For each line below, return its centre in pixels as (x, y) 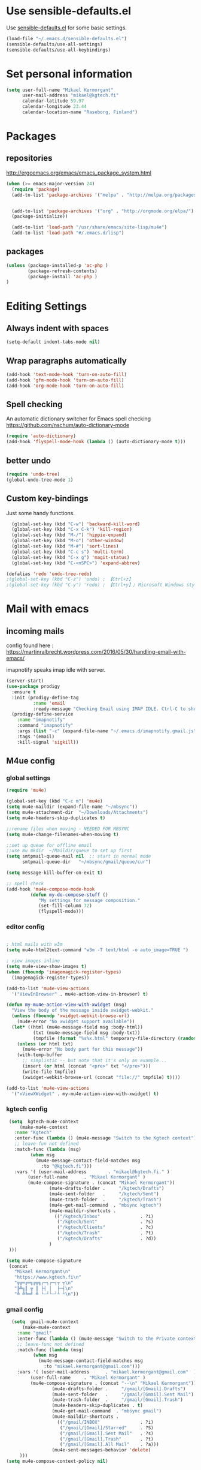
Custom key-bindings (47, 499)
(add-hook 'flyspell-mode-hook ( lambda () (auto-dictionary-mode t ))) (96, 442)
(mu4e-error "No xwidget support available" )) (76, 1022)
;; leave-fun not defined (46, 1144)
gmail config (25, 1309)
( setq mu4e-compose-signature (44, 1261)
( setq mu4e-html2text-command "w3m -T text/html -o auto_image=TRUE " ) (97, 950)
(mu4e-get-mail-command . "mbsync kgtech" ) (105, 1205)
